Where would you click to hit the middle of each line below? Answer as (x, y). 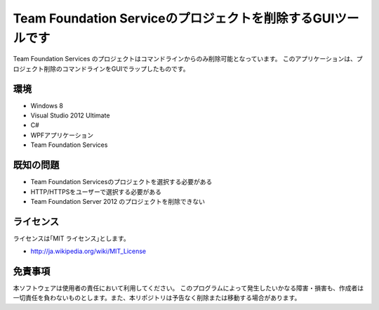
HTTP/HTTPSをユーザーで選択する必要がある (96, 192)
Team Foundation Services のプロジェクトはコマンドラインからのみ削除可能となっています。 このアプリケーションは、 (185, 59)
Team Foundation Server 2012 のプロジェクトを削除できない (118, 201)
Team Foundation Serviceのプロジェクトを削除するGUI (174, 18)
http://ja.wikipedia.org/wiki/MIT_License (88, 251)
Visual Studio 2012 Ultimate (70, 115)
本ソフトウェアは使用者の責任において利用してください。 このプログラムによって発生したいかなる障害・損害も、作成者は (188, 288)
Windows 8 (47, 105)
